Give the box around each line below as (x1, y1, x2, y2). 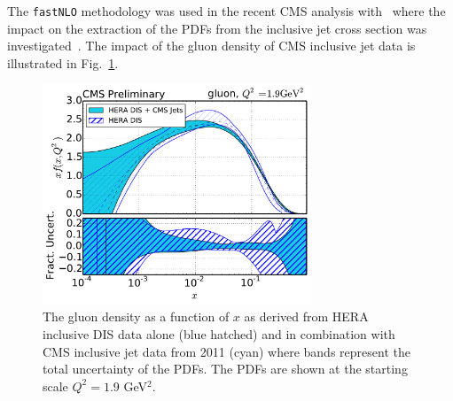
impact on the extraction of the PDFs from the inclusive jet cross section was (7, 19, 427, 37)
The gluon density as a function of (43, 307, 230, 326)
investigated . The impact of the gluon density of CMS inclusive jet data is (7, 36, 416, 55)
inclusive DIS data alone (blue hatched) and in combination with (43, 324, 395, 343)
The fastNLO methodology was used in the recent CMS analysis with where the (7, 2, 446, 19)
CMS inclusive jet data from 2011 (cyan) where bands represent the (43, 342, 410, 360)
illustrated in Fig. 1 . (7, 53, 119, 72)
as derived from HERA (244, 307, 369, 326)
